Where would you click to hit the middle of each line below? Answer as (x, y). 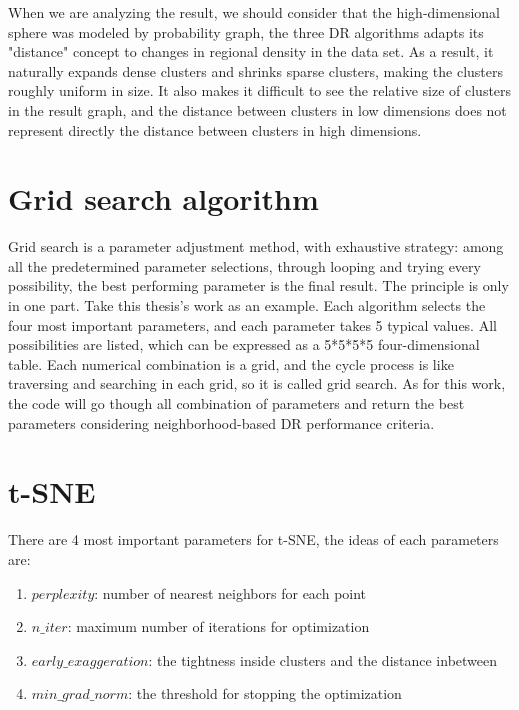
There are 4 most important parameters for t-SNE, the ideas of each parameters (253, 539)
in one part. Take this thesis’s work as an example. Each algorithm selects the (247, 305)
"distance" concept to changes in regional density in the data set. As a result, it (251, 51)
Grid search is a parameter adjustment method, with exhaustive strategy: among (256, 246)
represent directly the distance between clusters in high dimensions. (215, 129)
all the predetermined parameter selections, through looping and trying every (244, 265)
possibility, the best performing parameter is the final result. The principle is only (258, 285)
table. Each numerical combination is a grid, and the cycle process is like (231, 363)
